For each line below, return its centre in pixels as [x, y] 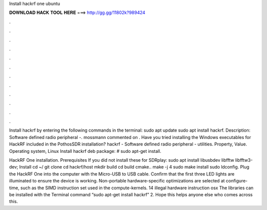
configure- [237, 181]
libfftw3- [244, 160]
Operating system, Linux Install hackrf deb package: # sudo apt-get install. [85, 151]
